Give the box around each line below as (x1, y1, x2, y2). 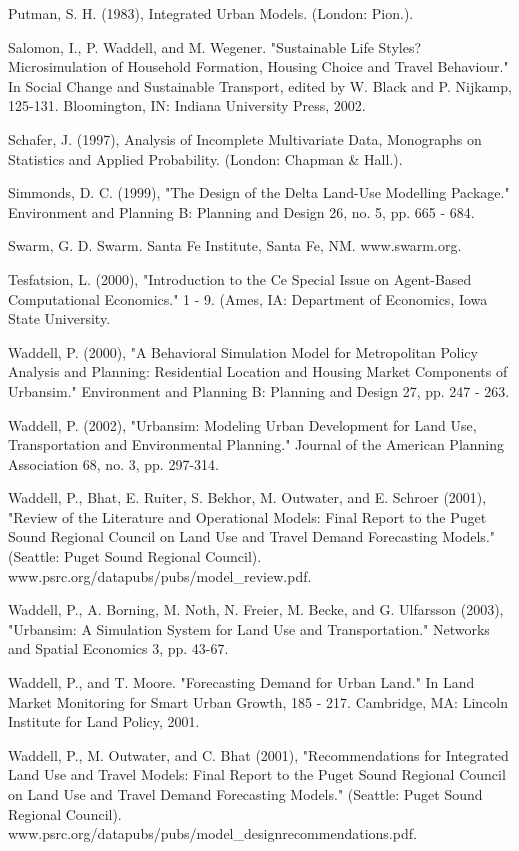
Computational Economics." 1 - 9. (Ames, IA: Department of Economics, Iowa (8, 288, 488, 309)
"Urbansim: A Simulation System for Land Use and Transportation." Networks (8, 618, 490, 639)
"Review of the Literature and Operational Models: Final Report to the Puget (8, 506, 487, 527)
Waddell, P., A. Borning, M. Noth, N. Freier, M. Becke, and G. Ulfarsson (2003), (8, 599, 504, 620)
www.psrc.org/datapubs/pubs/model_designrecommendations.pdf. (8, 823, 417, 844)
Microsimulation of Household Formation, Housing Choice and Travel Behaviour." (8, 56, 509, 77)
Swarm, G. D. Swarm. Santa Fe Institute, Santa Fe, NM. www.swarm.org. (8, 235, 462, 256)
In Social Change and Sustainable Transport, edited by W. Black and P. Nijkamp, (8, 75, 512, 96)
